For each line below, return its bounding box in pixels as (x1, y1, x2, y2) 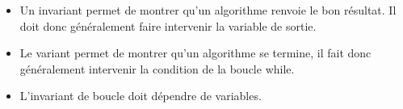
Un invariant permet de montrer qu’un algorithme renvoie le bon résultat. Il (19, 2, 397, 18)
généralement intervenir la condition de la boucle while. (19, 60, 295, 77)
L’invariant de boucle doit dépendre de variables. (19, 87, 262, 104)
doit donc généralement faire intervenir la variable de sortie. (19, 17, 317, 34)
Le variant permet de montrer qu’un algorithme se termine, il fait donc (19, 44, 372, 61)
